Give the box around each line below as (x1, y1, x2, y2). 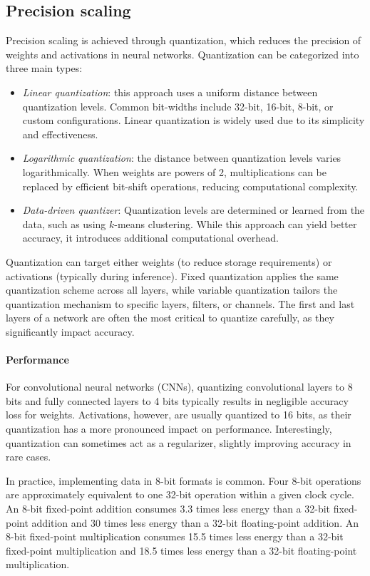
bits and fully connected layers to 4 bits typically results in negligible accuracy (6, 393, 349, 408)
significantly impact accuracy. (6, 324, 135, 339)
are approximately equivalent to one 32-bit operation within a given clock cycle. (6, 487, 354, 502)
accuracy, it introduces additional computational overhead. (22, 230, 279, 245)
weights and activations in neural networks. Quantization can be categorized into (6, 46, 359, 61)
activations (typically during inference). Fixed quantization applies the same (6, 268, 339, 283)
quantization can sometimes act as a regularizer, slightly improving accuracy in (6, 435, 351, 450)
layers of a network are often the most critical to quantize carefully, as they (6, 310, 334, 325)
